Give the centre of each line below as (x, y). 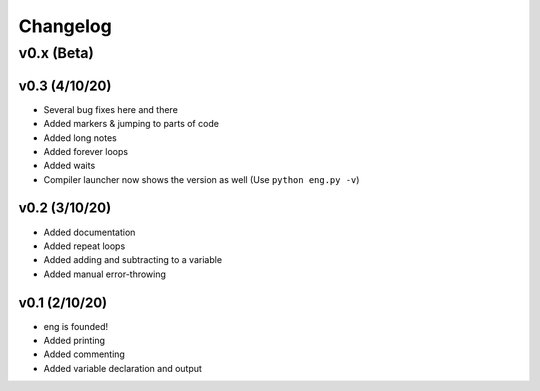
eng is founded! (76, 326)
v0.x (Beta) (56, 53)
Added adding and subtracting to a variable (133, 260)
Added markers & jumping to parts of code (131, 124)
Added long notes (80, 137)
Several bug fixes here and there (111, 109)
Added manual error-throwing (105, 274)
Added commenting (84, 354)
